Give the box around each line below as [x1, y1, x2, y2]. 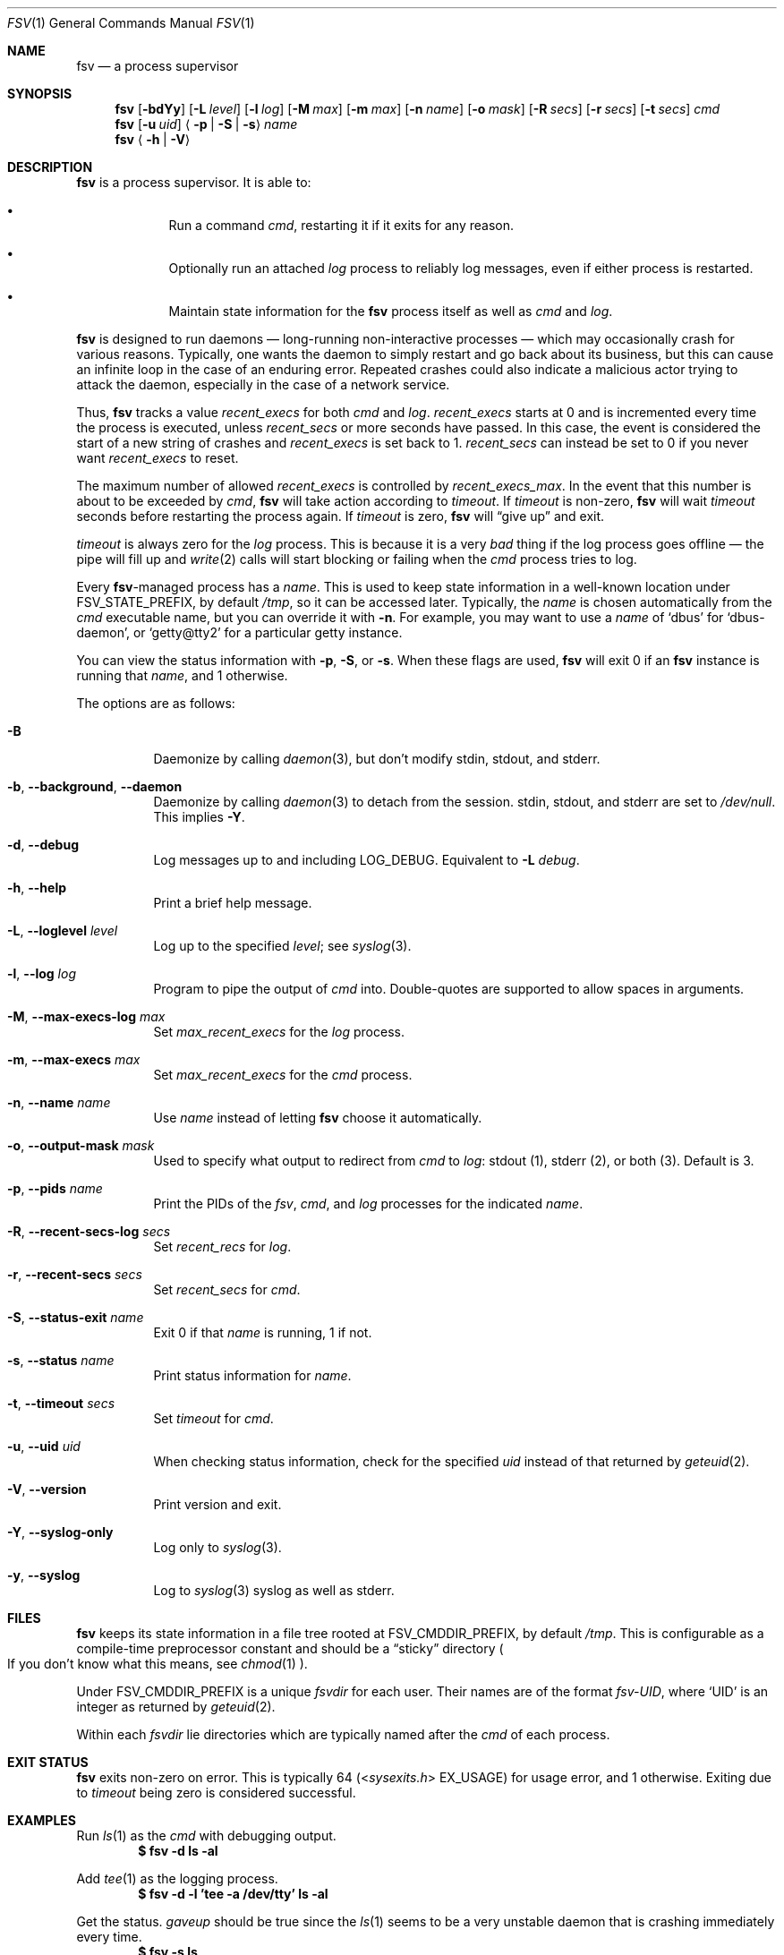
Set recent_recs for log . [153, 1239, 292, 1254]
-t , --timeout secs [7, 1396, 115, 1411]
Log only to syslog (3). [153, 1540, 282, 1555]
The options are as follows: [76, 696, 235, 711]
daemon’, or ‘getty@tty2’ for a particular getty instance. [76, 625, 403, 640]
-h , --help [7, 880, 67, 895]
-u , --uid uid [7, 1439, 81, 1454]
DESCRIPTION [7, 159, 93, 175]
